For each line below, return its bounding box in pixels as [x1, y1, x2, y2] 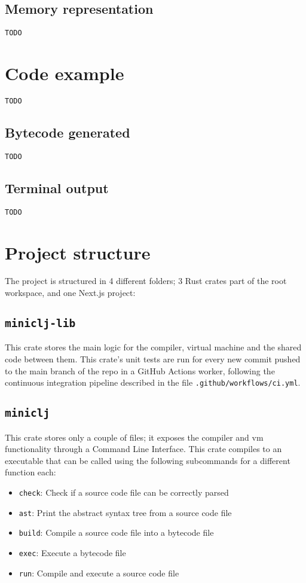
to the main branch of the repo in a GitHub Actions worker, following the [5, 364, 275, 377]
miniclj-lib [5, 317, 76, 330]
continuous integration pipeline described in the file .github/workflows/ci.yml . [5, 376, 301, 389]
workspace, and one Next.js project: [5, 286, 136, 299]
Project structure [5, 240, 151, 264]
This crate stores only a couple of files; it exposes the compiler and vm [5, 431, 264, 443]
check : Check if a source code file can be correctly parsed [19, 486, 229, 499]
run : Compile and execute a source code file [19, 566, 179, 579]
